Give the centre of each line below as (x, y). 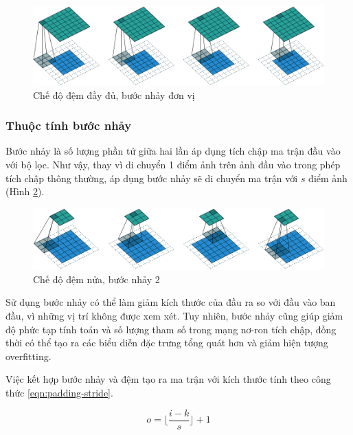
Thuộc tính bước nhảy (69, 125)
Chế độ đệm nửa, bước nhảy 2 (96, 279)
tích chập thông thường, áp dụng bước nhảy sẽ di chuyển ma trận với (152, 178)
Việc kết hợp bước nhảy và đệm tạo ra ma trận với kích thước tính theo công (168, 379)
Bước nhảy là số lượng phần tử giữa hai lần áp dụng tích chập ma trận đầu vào (173, 151)
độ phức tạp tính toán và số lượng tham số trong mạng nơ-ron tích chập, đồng (171, 329)
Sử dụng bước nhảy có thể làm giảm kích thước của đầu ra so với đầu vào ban (171, 302)
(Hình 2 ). (25, 191)
